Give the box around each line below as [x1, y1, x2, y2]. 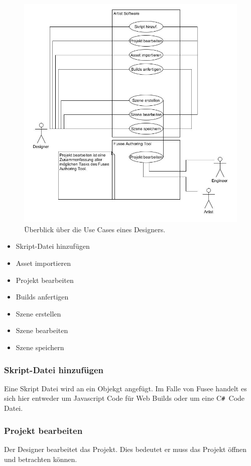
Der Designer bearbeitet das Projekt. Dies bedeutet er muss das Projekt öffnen [4, 443, 247, 454]
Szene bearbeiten [16, 325, 68, 336]
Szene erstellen [16, 308, 61, 319]
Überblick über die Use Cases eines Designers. [24, 224, 166, 234]
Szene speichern [16, 342, 64, 353]
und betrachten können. [4, 453, 77, 464]
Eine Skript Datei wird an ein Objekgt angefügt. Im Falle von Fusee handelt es [4, 383, 247, 393]
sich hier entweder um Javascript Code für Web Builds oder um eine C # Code [4, 393, 245, 403]
